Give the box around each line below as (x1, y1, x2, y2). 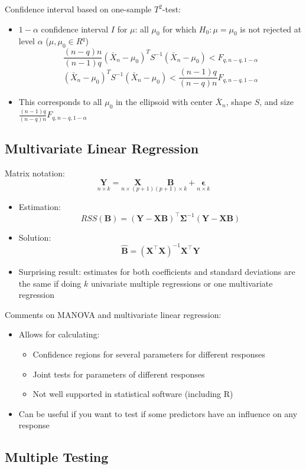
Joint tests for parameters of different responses (32, 368, 205, 380)
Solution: (18, 231, 51, 243)
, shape (226, 96, 252, 108)
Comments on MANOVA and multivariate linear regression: (5, 308, 222, 320)
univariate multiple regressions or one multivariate (90, 277, 273, 289)
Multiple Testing (5, 448, 109, 466)
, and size (259, 96, 294, 108)
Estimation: (18, 200, 61, 212)
